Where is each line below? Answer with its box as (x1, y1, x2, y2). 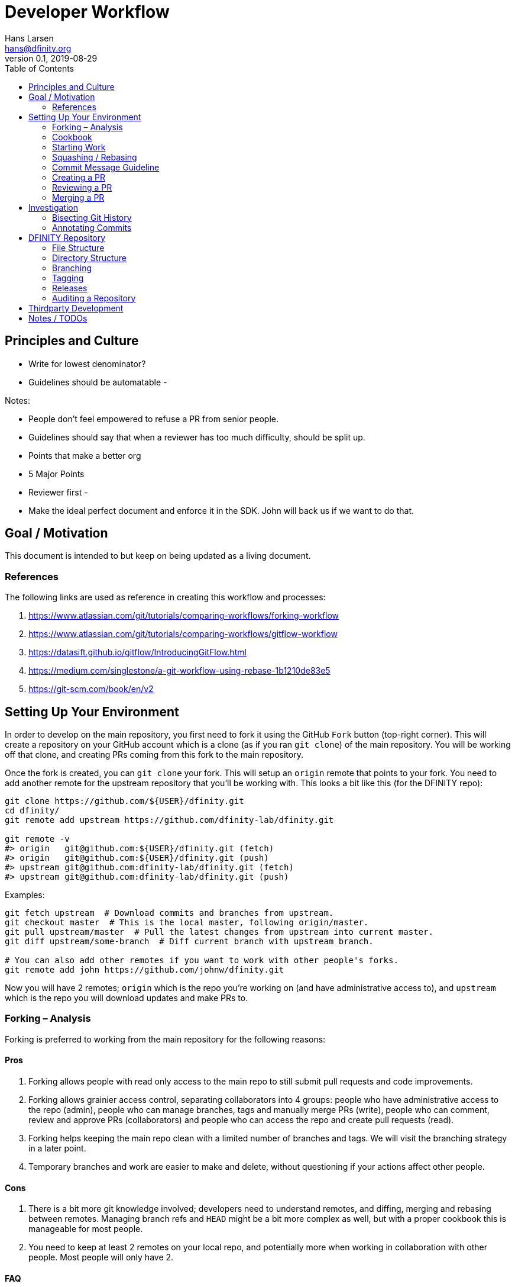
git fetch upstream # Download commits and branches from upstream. (5, 908, 334, 918)
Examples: (5, 890, 45, 900)
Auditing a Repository (52, 292, 136, 303)
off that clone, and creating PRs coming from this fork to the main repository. (5, 749, 303, 760)
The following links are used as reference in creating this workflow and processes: (5, 592, 326, 603)
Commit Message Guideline (52, 162, 160, 172)
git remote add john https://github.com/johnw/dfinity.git (5, 965, 284, 975)
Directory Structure (52, 252, 127, 263)
